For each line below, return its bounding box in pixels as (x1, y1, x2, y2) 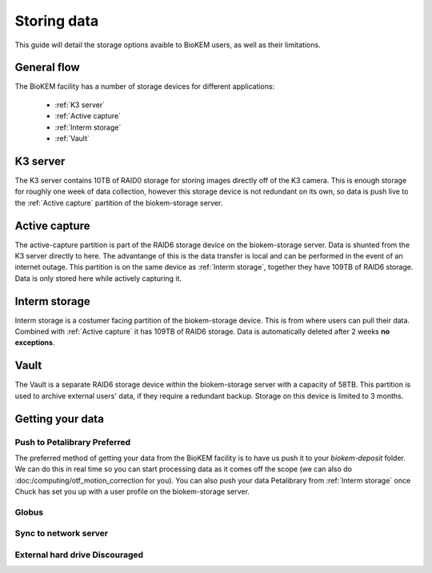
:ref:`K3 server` (54, 100, 106, 110)
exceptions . (14, 338, 55, 347)
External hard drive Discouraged (14, 549, 144, 560)
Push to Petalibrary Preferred (14, 436, 131, 447)
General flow (14, 61, 80, 74)
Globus (14, 507, 44, 518)
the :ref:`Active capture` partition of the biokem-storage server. (14, 198, 223, 207)
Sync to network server (14, 528, 108, 539)
